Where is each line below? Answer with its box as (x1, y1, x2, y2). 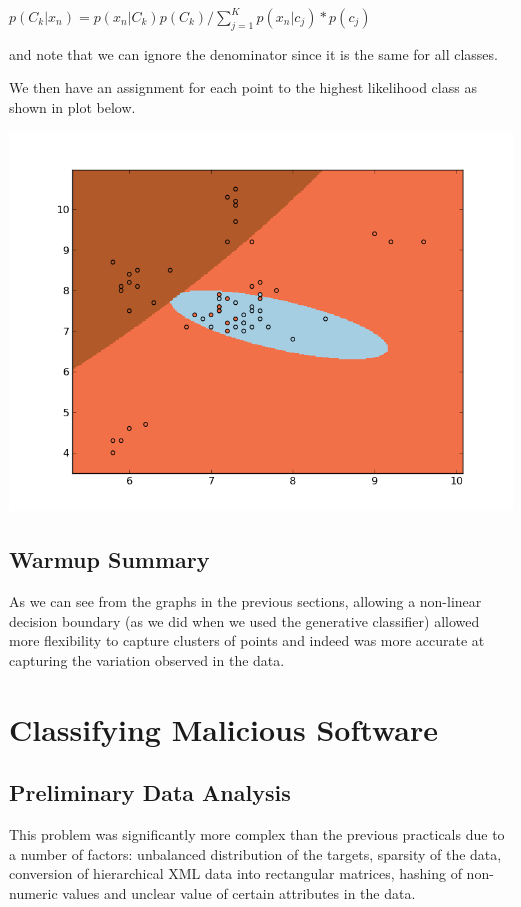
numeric (9, 882, 58, 903)
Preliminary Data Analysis (9, 777, 291, 808)
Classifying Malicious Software (9, 708, 438, 749)
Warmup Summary (9, 544, 210, 575)
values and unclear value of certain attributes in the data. (62, 882, 416, 903)
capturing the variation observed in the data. (9, 650, 285, 671)
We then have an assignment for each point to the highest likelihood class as (9, 77, 477, 98)
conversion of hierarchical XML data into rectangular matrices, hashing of (9, 863, 462, 884)
